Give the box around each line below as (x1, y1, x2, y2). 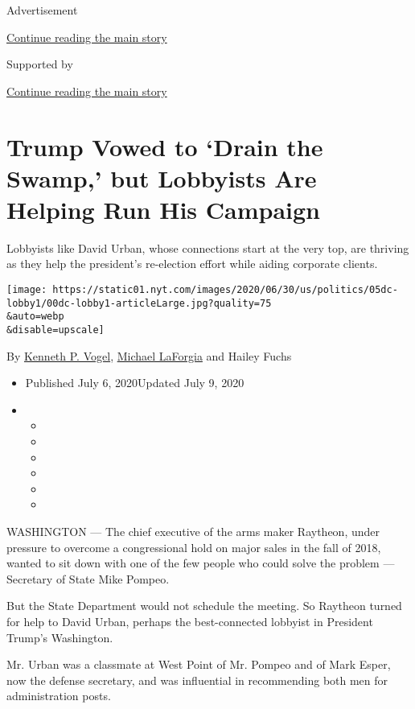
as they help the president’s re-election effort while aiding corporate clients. (6, 255, 378, 272)
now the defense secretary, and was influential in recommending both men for (6, 671, 388, 688)
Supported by (6, 56, 73, 72)
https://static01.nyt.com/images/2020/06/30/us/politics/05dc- (52, 284, 398, 296)
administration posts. (6, 687, 111, 704)
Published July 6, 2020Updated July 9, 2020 (25, 374, 244, 391)
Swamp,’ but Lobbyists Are (6, 161, 317, 194)
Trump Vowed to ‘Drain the (6, 130, 323, 163)
